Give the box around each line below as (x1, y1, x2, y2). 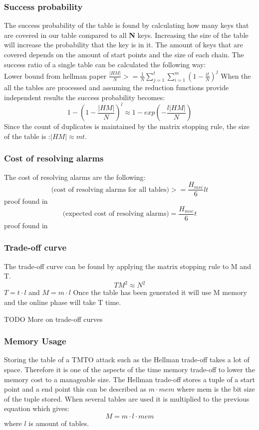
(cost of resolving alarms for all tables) (51, 186, 169, 193)
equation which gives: (4, 403, 69, 414)
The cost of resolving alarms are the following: (4, 171, 146, 182)
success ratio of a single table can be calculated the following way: (4, 59, 206, 69)
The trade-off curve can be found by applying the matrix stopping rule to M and (4, 261, 251, 271)
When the (221, 70, 251, 81)
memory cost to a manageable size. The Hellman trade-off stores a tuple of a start (4, 374, 255, 384)
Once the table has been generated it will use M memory (73, 287, 247, 297)
